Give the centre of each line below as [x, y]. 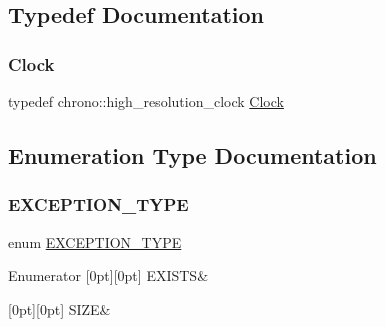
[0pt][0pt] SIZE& [59, 308]
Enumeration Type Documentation [192, 154]
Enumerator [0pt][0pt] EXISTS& [108, 275]
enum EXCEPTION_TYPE [95, 241]
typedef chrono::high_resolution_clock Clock [146, 101]
